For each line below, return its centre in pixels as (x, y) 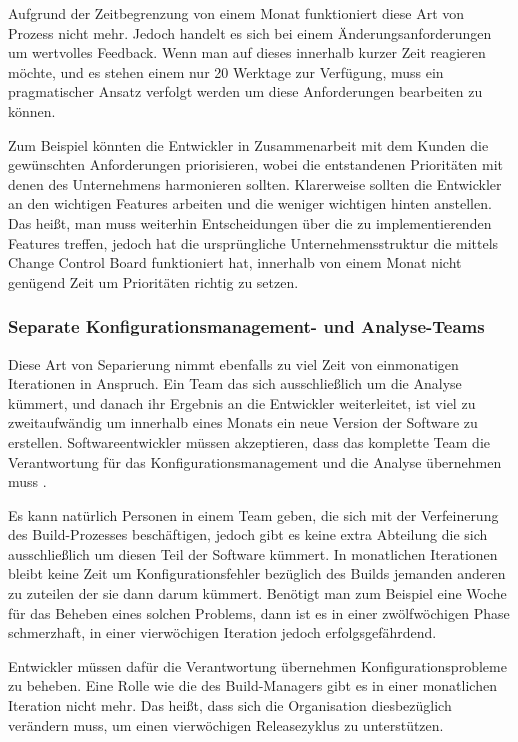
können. (32, 110)
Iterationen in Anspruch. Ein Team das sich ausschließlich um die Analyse (235, 383)
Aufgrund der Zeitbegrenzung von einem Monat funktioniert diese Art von (236, 13)
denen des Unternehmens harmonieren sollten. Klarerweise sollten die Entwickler (255, 183)
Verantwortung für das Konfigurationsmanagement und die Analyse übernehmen (255, 461)
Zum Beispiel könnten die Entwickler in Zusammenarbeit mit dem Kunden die (248, 144)
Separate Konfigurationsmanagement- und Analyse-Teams (246, 326)
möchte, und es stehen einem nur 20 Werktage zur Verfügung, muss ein (226, 71)
